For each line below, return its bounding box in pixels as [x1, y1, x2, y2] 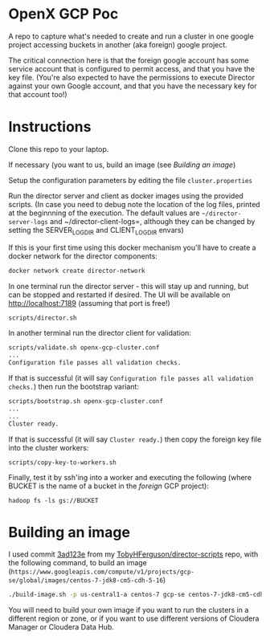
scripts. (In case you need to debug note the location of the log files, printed [8, 199, 260, 209]
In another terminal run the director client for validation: [8, 328, 191, 338]
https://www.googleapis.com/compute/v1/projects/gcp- [10, 568, 195, 577]
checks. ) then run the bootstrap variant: [8, 382, 139, 392]
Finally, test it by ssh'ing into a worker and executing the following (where [8, 472, 252, 482]
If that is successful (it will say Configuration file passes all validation [8, 373, 255, 383]
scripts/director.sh [8, 314, 78, 322]
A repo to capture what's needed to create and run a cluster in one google [8, 31, 255, 41]
